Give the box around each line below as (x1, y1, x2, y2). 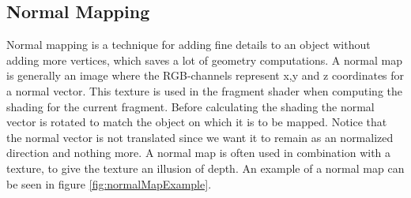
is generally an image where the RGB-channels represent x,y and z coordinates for (6, 67, 405, 84)
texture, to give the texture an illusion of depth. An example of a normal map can (6, 159, 405, 176)
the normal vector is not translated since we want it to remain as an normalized (6, 129, 394, 145)
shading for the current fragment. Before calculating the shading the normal (6, 98, 375, 114)
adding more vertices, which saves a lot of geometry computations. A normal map (6, 51, 402, 68)
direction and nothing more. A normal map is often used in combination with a (6, 144, 391, 161)
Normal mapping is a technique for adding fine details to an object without (6, 36, 371, 53)
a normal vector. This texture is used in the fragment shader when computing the (6, 82, 402, 99)
